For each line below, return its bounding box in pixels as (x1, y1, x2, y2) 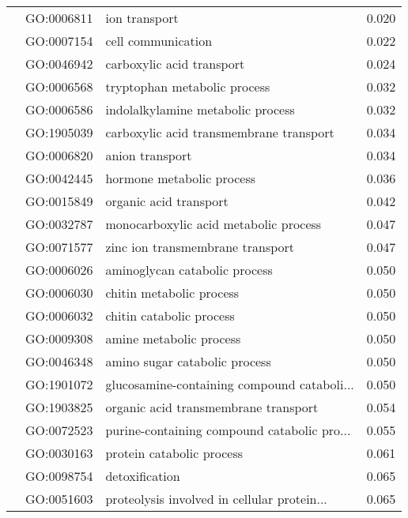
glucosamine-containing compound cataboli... (105, 375, 354, 393)
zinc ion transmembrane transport (105, 238, 295, 256)
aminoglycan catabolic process (105, 261, 273, 279)
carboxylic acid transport (105, 54, 245, 73)
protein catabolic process (105, 444, 244, 462)
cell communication (105, 32, 213, 50)
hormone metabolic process (105, 169, 256, 187)
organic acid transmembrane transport (105, 398, 319, 416)
